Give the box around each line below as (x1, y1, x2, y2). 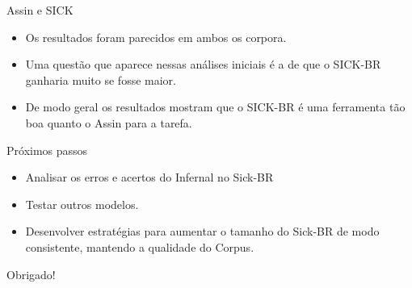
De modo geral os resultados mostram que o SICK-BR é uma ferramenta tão (25, 98, 406, 115)
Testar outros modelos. (25, 195, 139, 212)
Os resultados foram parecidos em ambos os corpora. (25, 28, 287, 45)
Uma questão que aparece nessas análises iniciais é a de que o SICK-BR (25, 56, 381, 73)
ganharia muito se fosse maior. (25, 71, 176, 88)
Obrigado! (6, 265, 56, 282)
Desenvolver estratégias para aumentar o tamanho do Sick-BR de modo (25, 223, 380, 240)
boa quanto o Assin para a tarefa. (25, 114, 192, 131)
